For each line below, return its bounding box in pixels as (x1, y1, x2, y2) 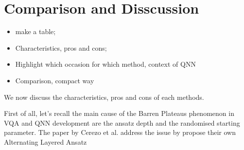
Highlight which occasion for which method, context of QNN (15, 59, 196, 69)
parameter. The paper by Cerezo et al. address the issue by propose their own (4, 127, 236, 137)
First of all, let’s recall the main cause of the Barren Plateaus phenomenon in (4, 108, 234, 118)
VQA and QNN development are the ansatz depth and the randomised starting (4, 117, 240, 128)
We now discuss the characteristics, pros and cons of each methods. (4, 92, 204, 102)
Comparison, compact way (15, 75, 94, 85)
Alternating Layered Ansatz (4, 136, 87, 147)
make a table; (15, 26, 56, 37)
